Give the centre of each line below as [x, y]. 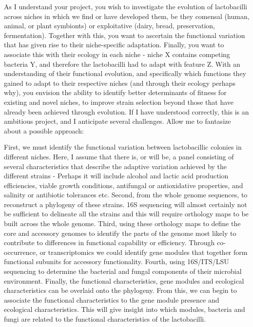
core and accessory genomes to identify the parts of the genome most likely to [120, 233]
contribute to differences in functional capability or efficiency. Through [109, 242]
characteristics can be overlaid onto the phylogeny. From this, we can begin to [120, 290]
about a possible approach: [44, 130]
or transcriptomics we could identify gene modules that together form [144, 252]
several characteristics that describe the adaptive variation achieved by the [116, 166]
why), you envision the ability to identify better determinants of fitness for [115, 92]
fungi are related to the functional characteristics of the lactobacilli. [105, 319]
